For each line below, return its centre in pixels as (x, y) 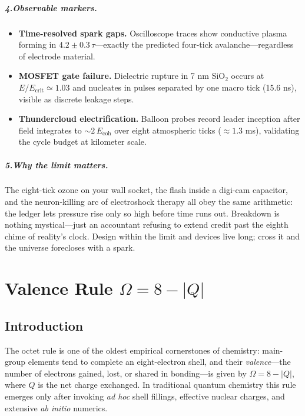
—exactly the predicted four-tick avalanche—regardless (194, 44)
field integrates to (50, 130)
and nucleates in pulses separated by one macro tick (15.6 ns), (185, 87)
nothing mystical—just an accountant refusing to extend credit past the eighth (147, 224)
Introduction (44, 325)
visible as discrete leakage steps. (76, 99)
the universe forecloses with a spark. (70, 247)
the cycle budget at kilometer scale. (82, 142)
